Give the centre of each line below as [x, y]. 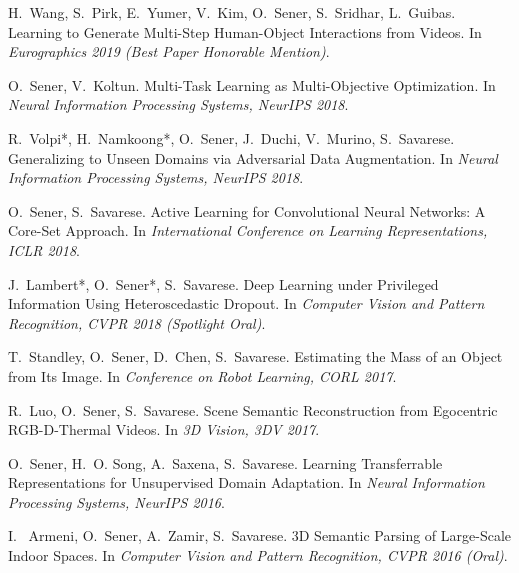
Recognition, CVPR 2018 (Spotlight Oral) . [137, 322]
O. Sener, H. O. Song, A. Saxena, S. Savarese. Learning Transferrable [225, 462]
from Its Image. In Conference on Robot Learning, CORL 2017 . [202, 375]
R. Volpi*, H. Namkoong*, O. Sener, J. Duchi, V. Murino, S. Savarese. [231, 137]
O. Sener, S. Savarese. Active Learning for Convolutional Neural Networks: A [247, 210]
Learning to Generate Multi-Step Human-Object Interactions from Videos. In [245, 31]
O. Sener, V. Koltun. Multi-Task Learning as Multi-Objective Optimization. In [252, 84]
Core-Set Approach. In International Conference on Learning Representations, [248, 230]
